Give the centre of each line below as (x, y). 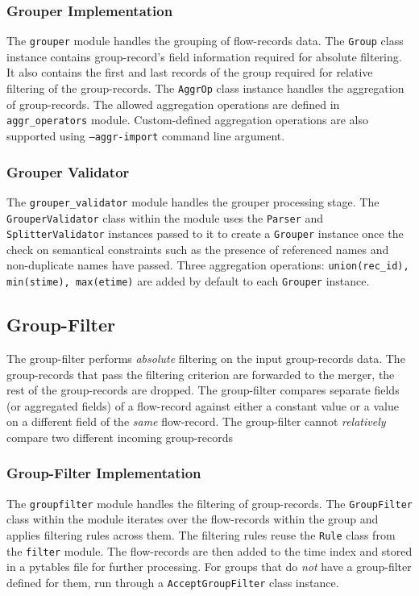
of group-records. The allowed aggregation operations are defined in (173, 104)
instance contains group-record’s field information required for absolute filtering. (204, 56)
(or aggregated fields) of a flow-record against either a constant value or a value (203, 405)
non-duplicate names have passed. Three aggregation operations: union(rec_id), (208, 265)
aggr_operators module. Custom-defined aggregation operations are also (188, 120)
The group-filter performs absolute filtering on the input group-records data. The (206, 358)
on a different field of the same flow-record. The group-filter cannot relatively (196, 421)
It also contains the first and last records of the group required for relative (190, 72)
